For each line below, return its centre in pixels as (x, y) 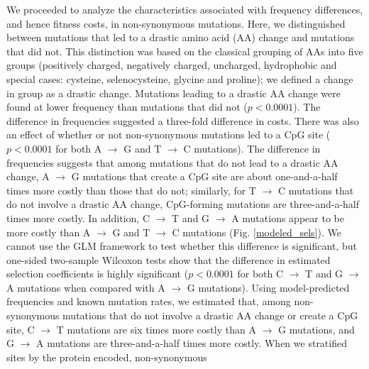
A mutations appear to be (288, 217)
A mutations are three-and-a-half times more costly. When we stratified (192, 343)
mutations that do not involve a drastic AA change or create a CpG (210, 315)
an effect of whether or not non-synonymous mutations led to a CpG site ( (169, 134)
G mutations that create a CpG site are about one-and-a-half (204, 176)
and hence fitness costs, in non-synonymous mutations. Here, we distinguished (176, 23)
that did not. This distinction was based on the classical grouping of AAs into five (185, 51)
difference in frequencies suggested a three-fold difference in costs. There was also (183, 120)
